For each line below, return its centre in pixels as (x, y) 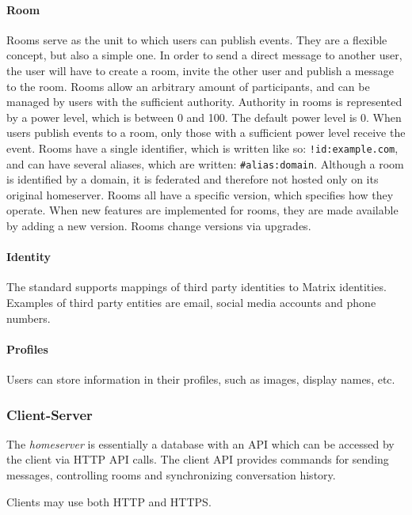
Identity (29, 257)
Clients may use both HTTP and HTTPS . (109, 501)
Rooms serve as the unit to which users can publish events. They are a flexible (197, 39)
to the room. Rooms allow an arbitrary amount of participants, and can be (188, 86)
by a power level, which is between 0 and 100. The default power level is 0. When (204, 117)
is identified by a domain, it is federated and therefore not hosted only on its (193, 179)
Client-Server (50, 414)
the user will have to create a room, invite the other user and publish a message (200, 70)
